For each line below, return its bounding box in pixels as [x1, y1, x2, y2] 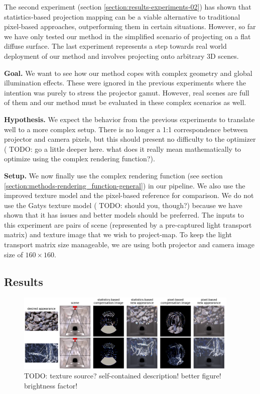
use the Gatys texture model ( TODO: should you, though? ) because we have [4, 200, 242, 210]
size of [4, 249, 23, 259]
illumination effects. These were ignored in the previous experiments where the [4, 77, 246, 88]
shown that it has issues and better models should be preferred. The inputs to [4, 210, 244, 220]
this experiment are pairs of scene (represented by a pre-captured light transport [4, 219, 252, 230]
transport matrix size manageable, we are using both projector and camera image [4, 239, 255, 250]
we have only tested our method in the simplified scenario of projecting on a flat [4, 31, 251, 41]
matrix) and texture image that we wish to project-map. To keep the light [4, 229, 232, 240]
